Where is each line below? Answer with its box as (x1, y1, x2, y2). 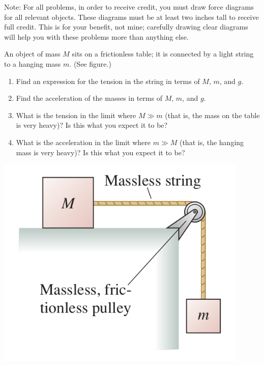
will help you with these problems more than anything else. (4, 31, 189, 42)
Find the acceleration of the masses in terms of (16, 93, 162, 103)
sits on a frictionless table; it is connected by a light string (72, 48, 254, 59)
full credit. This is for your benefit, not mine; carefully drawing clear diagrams (4, 21, 248, 32)
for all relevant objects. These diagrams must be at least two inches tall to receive (4, 11, 259, 22)
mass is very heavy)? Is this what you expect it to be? (16, 147, 185, 157)
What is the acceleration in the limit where (16, 136, 151, 147)
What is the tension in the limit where (16, 109, 136, 120)
